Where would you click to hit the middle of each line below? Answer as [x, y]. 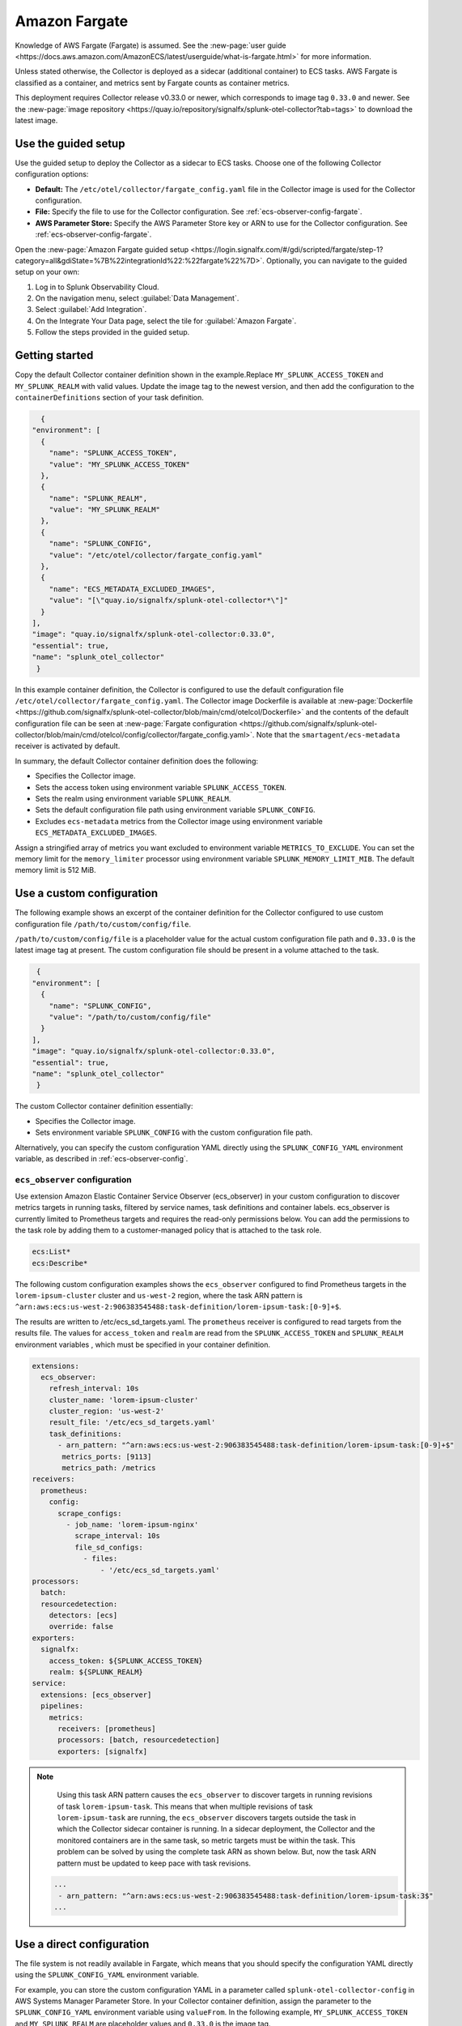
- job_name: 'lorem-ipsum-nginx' [132, 1524]
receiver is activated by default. [68, 746]
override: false [81, 1626]
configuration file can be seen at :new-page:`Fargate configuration [126, 723]
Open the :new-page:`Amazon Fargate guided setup [102, 249]
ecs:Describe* [60, 1263]
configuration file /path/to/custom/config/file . [103, 924]
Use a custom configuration [87, 893]
